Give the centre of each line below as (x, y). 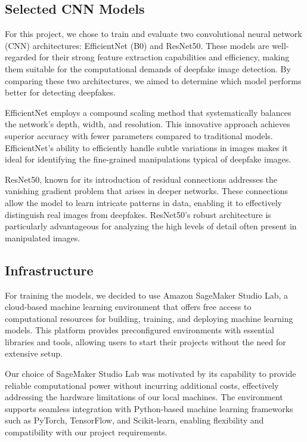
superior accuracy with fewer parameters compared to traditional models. (139, 135)
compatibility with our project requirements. (86, 432)
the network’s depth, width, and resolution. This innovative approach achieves (148, 124)
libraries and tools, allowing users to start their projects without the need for (145, 341)
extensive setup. (34, 353)
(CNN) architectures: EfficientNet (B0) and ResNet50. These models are (137, 45)
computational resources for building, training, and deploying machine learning (149, 318)
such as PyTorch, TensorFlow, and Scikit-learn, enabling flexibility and (134, 420)
